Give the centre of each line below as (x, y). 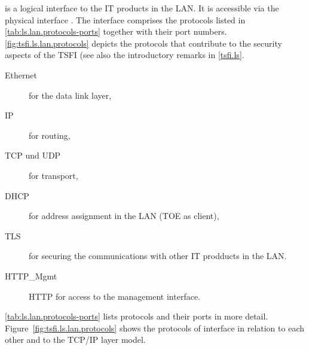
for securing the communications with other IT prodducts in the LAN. (158, 256)
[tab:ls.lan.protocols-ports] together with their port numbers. (116, 31)
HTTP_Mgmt (31, 276)
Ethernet (21, 74)
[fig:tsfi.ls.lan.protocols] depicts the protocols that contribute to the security (143, 43)
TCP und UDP (33, 155)
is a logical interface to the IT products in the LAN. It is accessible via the (142, 8)
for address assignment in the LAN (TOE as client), (124, 216)
